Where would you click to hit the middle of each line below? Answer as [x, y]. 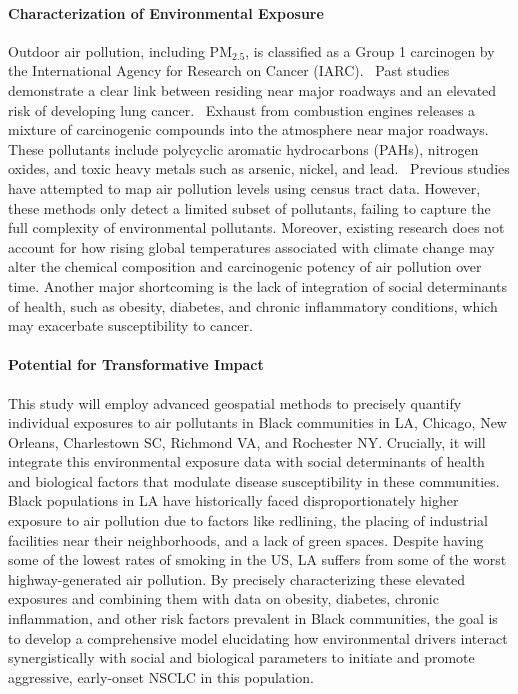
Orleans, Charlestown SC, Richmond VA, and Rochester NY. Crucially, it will [247, 441]
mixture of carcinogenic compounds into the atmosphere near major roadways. [248, 129]
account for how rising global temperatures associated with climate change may [251, 246]
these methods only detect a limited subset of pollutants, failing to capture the [249, 207]
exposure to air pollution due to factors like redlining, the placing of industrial [248, 520]
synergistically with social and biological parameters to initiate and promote [241, 657]
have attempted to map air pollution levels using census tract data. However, [244, 187]
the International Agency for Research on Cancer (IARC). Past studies [229, 70]
